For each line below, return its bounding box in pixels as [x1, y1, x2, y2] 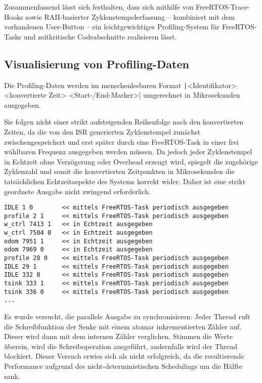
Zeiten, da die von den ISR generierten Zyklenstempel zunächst [4, 126, 201, 137]
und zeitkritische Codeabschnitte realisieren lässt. [24, 31, 177, 41]
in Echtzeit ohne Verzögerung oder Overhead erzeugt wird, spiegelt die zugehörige [4, 156, 258, 166]
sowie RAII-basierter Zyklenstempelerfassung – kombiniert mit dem [25, 11, 235, 22]
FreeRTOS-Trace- [196, 2, 250, 12]
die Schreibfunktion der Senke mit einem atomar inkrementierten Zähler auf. [4, 321, 242, 331]
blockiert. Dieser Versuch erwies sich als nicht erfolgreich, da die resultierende [4, 351, 244, 361]
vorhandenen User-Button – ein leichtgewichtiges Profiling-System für [4, 21, 220, 32]
